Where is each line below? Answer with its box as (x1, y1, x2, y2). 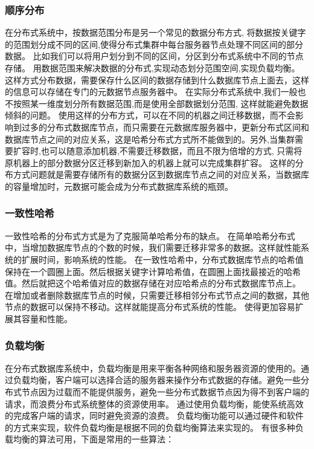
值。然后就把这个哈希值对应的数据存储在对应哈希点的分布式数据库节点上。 (5, 277, 301, 289)
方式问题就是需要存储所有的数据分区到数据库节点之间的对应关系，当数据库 (13, 168, 309, 181)
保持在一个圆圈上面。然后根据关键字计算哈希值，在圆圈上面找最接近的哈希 (5, 265, 301, 277)
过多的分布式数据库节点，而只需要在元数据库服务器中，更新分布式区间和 (21, 120, 309, 133)
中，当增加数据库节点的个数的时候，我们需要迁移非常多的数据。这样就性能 (5, 241, 301, 254)
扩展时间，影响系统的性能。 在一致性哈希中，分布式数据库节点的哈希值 (21, 253, 304, 265)
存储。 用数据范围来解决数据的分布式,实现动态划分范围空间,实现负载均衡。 (5, 62, 300, 74)
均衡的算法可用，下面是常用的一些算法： (13, 433, 174, 445)
